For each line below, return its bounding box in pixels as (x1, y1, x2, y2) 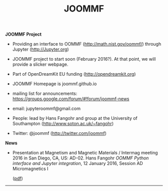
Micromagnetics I (12, 166, 48, 172)
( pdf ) (12, 175, 23, 181)
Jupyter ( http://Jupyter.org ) (12, 46, 69, 53)
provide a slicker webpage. (12, 61, 68, 68)
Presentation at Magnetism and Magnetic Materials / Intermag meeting (12, 150, 158, 156)
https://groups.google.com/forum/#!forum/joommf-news (12, 96, 129, 102)
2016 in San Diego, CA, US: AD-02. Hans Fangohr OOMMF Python (12, 155, 149, 161)
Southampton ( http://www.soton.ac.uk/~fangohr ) (12, 121, 114, 127)
